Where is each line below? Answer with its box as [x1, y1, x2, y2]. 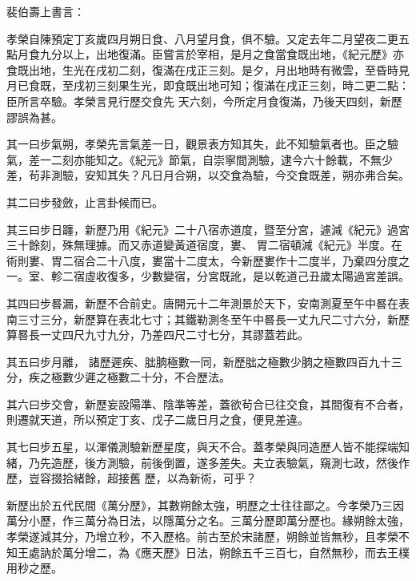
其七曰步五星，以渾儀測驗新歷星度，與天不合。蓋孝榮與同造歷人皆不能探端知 [6, 438, 410, 455]
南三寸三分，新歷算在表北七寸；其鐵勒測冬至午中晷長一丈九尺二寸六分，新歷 [6, 310, 410, 327]
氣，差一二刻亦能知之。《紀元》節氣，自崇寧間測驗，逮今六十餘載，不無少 [6, 151, 393, 167]
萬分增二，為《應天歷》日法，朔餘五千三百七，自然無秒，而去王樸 [62, 543, 410, 560]
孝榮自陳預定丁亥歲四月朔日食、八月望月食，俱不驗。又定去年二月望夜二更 [6, 30, 398, 46]
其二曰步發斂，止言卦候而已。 [6, 193, 163, 210]
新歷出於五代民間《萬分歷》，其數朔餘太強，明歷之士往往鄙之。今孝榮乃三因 [6, 496, 404, 513]
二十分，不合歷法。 [129, 369, 230, 385]
